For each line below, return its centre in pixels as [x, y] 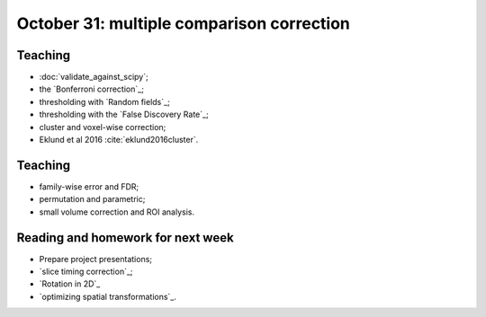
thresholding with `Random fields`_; [104, 101]
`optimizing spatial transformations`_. [108, 296]
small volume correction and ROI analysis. [117, 212]
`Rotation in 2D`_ [70, 284]
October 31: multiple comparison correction [184, 23]
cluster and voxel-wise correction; [103, 127]
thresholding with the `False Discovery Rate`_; [124, 114]
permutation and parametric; [92, 199]
